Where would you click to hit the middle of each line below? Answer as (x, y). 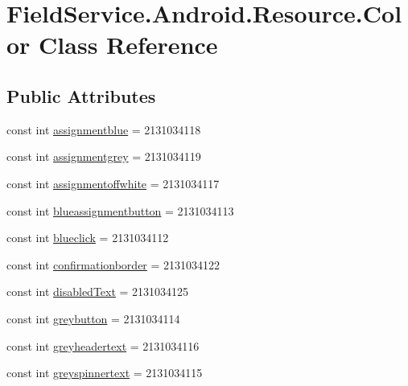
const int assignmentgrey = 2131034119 (104, 156)
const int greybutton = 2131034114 (93, 318)
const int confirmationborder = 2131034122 (113, 264)
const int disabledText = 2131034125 (98, 292)
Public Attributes (81, 95)
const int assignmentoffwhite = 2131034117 (113, 183)
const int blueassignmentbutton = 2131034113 (120, 210)
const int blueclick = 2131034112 (88, 238)
